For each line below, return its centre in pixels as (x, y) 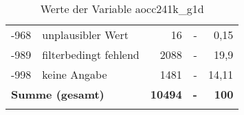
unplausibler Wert (85, 35)
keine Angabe (75, 74)
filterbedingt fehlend (91, 54)
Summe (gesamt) (58, 94)
